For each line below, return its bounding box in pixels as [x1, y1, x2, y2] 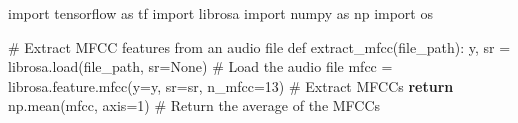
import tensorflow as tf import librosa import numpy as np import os [8, 3, 433, 23]
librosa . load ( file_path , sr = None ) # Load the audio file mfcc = [8, 56, 393, 77]
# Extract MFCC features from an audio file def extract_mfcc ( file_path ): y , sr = [8, 36, 511, 57]
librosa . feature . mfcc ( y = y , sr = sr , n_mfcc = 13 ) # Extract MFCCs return [8, 75, 454, 96]
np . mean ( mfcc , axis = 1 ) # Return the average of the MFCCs [8, 95, 381, 116]
